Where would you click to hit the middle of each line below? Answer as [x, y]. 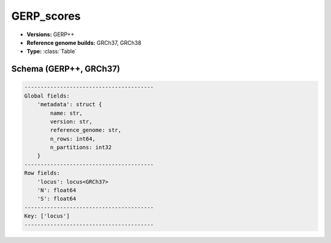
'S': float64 [57, 199]
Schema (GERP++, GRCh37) [66, 69]
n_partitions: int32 [81, 148]
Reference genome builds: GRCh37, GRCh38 [84, 42]
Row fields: [42, 173]
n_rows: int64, [73, 139]
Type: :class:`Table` [51, 52]
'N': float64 [57, 191]
